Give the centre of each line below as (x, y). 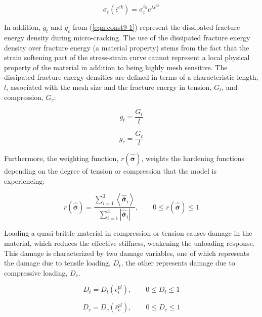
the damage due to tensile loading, (57, 263)
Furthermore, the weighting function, (61, 158)
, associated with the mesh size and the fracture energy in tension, (109, 87)
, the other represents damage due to (178, 263)
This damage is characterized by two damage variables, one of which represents (127, 253)
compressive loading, (36, 272)
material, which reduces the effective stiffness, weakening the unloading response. (129, 243)
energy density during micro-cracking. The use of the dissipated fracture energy (127, 37)
